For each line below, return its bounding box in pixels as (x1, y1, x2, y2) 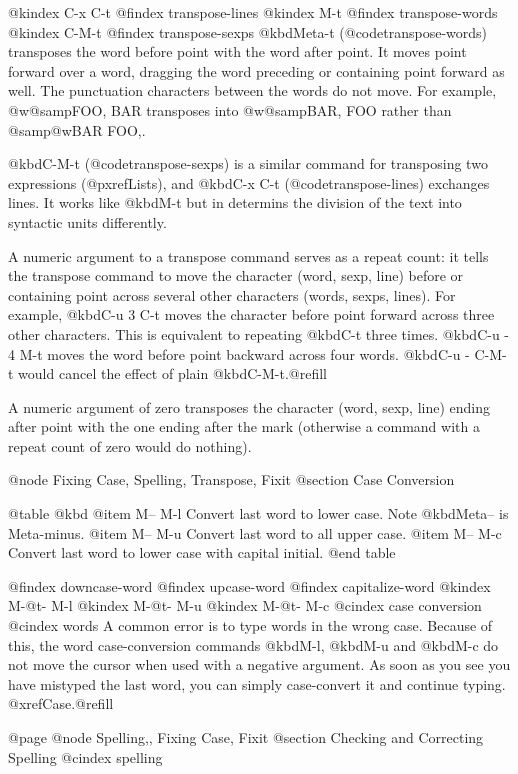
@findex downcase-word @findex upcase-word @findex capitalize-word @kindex (8, 575, 491, 596)
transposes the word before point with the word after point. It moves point (8, 41, 467, 62)
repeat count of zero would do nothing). (8, 435, 252, 456)
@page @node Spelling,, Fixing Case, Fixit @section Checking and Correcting (8, 727, 484, 747)
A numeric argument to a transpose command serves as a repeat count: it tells (8, 245, 489, 266)
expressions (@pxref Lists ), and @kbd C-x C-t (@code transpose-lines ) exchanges (8, 172, 490, 193)
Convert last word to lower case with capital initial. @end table (8, 542, 396, 563)
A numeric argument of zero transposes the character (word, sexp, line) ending (8, 396, 491, 417)
